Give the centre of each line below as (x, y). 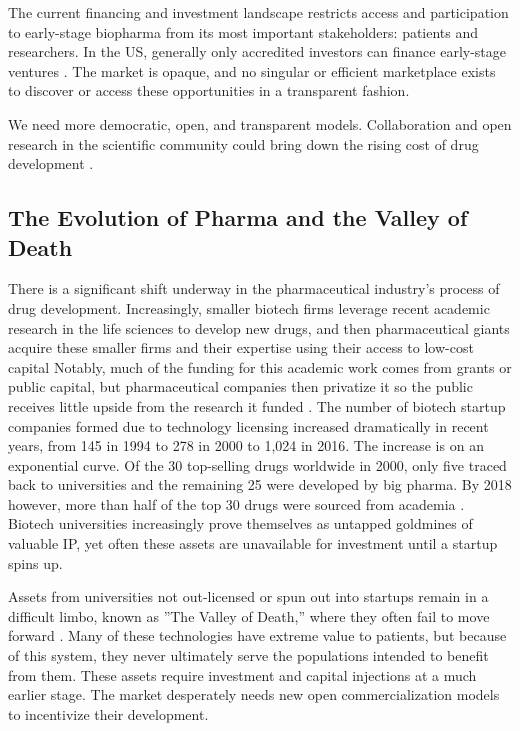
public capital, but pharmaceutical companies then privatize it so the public (240, 386)
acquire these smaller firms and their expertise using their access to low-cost (241, 347)
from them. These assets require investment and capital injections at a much (242, 674)
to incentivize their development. (108, 713)
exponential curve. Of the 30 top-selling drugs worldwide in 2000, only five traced (257, 464)
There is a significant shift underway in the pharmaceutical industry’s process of (254, 288)
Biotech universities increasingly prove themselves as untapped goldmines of (240, 523)
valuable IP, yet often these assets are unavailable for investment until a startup (253, 543)
